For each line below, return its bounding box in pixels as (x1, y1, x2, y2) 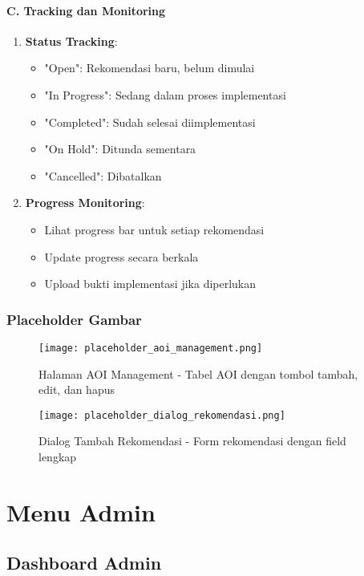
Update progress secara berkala (44, 248, 199, 265)
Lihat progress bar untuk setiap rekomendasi (44, 221, 265, 237)
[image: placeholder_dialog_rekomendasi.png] (38, 409, 285, 421)
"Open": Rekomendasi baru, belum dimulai (44, 59, 255, 76)
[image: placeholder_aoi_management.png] (38, 342, 263, 354)
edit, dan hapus (38, 381, 115, 398)
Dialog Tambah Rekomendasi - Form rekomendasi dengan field (38, 432, 346, 449)
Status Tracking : (25, 32, 118, 49)
